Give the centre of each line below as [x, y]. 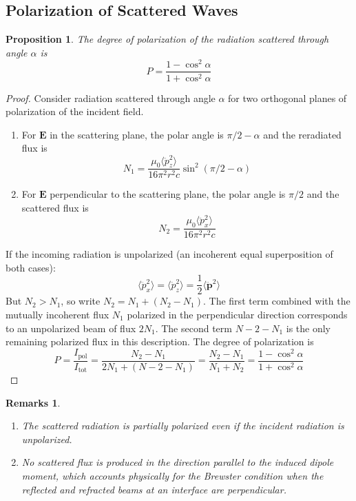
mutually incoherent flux [57, 315]
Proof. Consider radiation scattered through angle [111, 98]
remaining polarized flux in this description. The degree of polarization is [160, 341]
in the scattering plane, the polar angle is [137, 134]
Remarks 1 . [33, 402]
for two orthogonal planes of [287, 98]
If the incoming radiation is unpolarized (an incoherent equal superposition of [169, 254]
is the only [308, 328]
